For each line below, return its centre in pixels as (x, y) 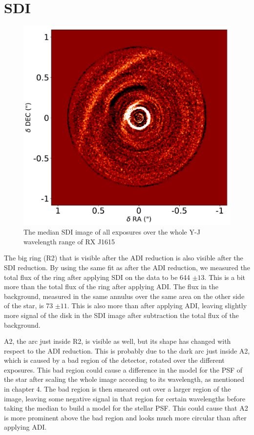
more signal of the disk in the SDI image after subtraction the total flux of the (121, 315)
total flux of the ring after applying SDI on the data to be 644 (97, 277)
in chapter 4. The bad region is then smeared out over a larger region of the (117, 389)
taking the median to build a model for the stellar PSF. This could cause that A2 (126, 408)
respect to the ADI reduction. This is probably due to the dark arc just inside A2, (127, 350)
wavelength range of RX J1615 (69, 241)
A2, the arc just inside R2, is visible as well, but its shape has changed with (117, 341)
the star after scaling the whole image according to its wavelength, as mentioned (124, 379)
